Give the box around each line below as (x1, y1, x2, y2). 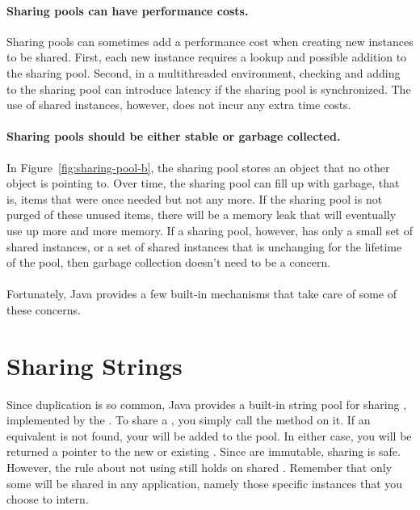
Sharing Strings (6, 348, 183, 381)
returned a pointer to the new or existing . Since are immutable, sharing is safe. (6, 443, 401, 460)
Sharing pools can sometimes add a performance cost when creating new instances (6, 32, 414, 49)
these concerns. (6, 301, 81, 318)
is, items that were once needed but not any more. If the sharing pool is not (6, 190, 383, 207)
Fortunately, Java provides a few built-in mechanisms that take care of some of (6, 285, 397, 302)
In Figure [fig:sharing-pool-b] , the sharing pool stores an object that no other (6, 158, 390, 175)
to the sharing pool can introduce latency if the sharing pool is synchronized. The (6, 80, 411, 97)
